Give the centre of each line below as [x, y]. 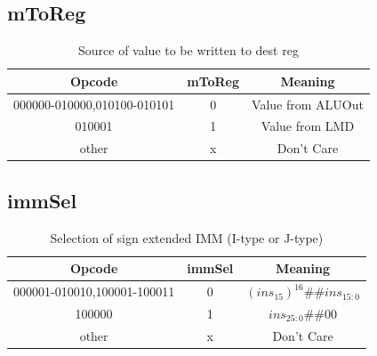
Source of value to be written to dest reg [188, 50]
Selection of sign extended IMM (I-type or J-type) [187, 237]
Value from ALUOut [308, 104]
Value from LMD [308, 126]
